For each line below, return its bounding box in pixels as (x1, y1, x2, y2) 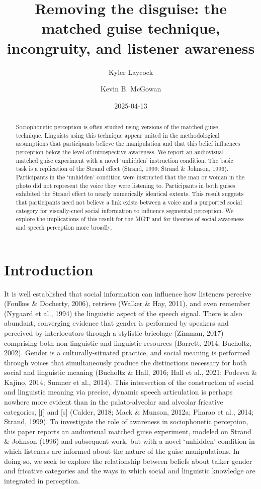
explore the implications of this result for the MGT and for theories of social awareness (16, 215, 244, 223)
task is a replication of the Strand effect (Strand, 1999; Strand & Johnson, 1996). (16, 164, 229, 173)
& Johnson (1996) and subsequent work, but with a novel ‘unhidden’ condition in (4, 436, 255, 446)
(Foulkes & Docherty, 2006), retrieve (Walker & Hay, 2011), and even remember (4, 298, 250, 309)
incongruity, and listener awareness (7, 37, 255, 58)
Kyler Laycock (108, 66, 153, 77)
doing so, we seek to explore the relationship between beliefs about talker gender (4, 455, 252, 466)
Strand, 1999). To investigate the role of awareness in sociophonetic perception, (4, 416, 248, 427)
